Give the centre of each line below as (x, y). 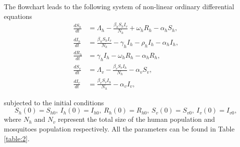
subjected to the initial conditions (54, 102)
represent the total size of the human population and (136, 119)
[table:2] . (17, 138)
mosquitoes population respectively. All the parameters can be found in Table (119, 129)
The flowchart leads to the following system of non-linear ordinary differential (119, 6)
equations (18, 16)
